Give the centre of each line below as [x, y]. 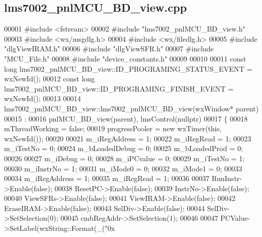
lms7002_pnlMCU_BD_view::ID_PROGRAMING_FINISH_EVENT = [119, 88]
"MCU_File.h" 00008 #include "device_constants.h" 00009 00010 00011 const [125, 58]
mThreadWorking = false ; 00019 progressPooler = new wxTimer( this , [113, 128]
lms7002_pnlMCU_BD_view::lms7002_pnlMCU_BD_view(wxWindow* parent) [132, 108]
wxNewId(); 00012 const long [50, 79]
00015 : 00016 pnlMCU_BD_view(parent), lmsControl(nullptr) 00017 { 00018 [126, 118]
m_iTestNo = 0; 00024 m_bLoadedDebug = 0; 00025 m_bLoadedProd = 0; [124, 148]
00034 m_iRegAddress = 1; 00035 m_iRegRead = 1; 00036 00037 [107, 178]
